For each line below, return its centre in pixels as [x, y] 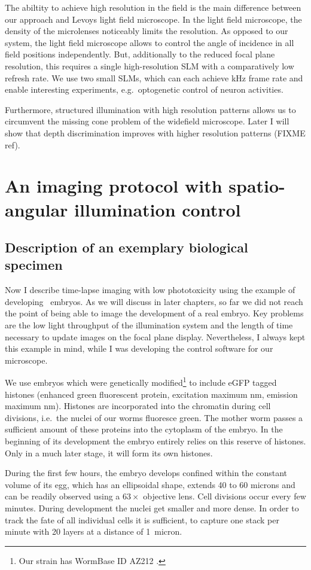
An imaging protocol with [114, 186]
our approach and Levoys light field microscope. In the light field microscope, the [153, 19]
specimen [34, 265]
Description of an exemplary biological [126, 247]
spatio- [257, 186]
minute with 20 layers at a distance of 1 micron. [94, 531]
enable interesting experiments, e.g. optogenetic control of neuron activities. [144, 89]
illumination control [158, 209]
